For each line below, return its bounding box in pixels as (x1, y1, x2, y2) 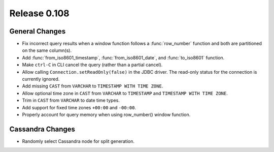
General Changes (9, 27, 66, 36)
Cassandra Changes (9, 125, 76, 133)
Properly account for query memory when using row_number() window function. (22, 111, 191, 117)
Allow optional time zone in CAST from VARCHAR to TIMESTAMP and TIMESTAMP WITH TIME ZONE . (22, 90, 228, 96)
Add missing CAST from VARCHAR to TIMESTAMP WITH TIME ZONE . (22, 83, 163, 89)
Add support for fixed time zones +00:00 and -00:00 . (22, 104, 136, 110)
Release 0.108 (9, 8, 70, 19)
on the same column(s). (22, 47, 72, 53)
